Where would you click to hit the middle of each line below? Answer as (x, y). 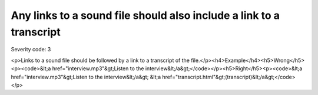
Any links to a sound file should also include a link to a (145, 15)
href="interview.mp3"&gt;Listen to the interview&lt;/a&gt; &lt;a (86, 77)
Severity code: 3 (31, 50)
